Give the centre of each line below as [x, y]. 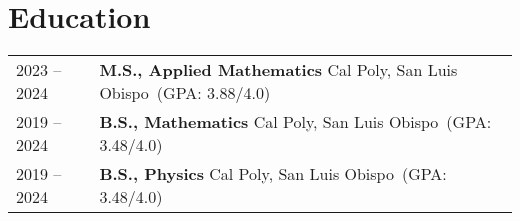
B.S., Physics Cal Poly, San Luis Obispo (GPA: [273, 174]
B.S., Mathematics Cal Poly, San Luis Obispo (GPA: [295, 122]
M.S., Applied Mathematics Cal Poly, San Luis [278, 70]
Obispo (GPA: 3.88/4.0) [185, 93]
